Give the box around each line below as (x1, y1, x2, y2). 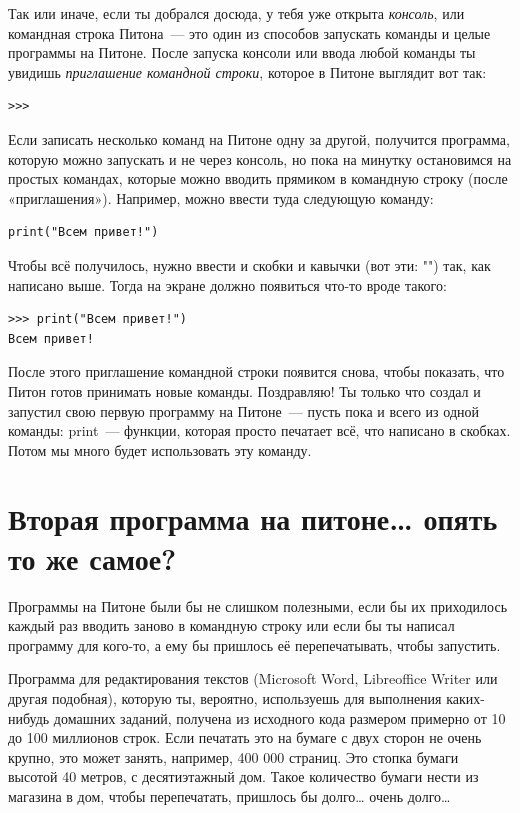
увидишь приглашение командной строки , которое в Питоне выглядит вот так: (8, 61, 487, 82)
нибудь (8, 707, 50, 728)
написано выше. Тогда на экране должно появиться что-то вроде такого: (8, 274, 447, 295)
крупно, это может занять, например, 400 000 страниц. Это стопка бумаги (8, 746, 459, 767)
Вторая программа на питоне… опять (8, 498, 498, 539)
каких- (446, 687, 485, 708)
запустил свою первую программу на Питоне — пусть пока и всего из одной (8, 400, 479, 421)
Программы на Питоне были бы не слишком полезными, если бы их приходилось (8, 595, 508, 616)
